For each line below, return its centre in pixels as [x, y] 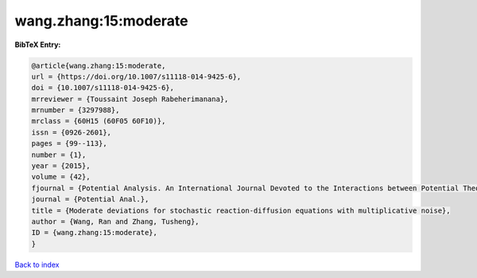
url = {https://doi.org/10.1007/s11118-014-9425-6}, [136, 76]
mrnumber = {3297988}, [76, 110]
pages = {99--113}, [69, 144]
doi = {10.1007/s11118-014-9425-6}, [103, 88]
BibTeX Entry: [38, 45]
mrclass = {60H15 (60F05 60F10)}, [99, 121]
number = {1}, [59, 155]
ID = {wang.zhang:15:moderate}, [95, 233]
